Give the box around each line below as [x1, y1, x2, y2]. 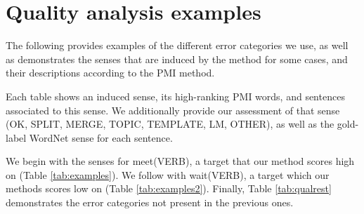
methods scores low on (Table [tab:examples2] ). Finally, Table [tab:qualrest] [6, 181, 332, 196]
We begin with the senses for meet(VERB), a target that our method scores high [6, 154, 355, 168]
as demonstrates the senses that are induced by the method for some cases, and [6, 51, 348, 66]
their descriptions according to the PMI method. [6, 65, 215, 80]
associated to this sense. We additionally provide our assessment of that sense [6, 102, 340, 117]
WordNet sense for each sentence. [29, 130, 173, 145]
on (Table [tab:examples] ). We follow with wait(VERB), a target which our [6, 167, 330, 182]
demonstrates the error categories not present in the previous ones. [6, 195, 294, 210]
